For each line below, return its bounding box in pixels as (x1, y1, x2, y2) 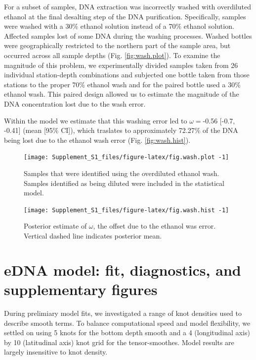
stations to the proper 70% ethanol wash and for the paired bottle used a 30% (4, 79, 241, 89)
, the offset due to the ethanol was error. (93, 221, 216, 231)
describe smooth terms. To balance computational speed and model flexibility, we (4, 317, 251, 328)
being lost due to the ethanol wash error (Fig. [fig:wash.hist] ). (4, 134, 191, 145)
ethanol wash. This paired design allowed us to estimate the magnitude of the (4, 89, 239, 99)
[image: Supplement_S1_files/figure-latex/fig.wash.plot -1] (24, 154, 229, 161)
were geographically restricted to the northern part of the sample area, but (4, 40, 231, 51)
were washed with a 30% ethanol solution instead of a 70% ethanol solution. (4, 21, 234, 31)
